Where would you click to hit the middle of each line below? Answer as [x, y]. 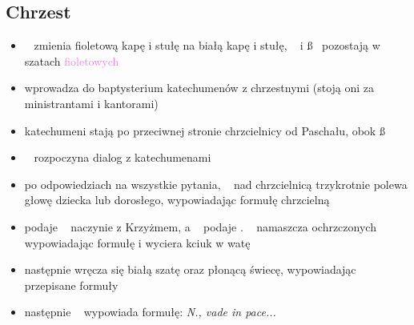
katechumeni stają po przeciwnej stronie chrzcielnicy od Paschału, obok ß [205, 130]
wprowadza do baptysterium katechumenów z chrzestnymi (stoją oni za [199, 88]
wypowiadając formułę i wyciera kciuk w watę [137, 242]
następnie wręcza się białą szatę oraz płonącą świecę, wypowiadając [190, 269]
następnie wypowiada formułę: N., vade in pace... [150, 312]
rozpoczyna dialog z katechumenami [123, 157]
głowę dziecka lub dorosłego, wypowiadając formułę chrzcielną [177, 200]
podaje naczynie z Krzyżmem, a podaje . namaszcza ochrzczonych [200, 226]
